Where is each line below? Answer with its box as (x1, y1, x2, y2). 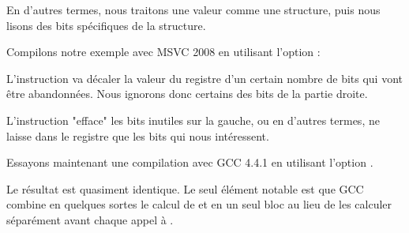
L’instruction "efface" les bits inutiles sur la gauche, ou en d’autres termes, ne (6, 111, 380, 128)
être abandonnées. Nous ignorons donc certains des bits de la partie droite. (6, 85, 368, 102)
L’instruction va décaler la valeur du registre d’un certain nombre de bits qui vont (6, 70, 403, 86)
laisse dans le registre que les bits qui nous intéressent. (6, 127, 269, 144)
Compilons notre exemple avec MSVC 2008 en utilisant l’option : (6, 43, 321, 60)
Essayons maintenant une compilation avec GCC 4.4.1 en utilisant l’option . (6, 154, 373, 171)
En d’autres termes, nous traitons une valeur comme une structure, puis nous (6, 2, 381, 17)
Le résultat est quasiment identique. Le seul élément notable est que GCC (6, 180, 364, 197)
